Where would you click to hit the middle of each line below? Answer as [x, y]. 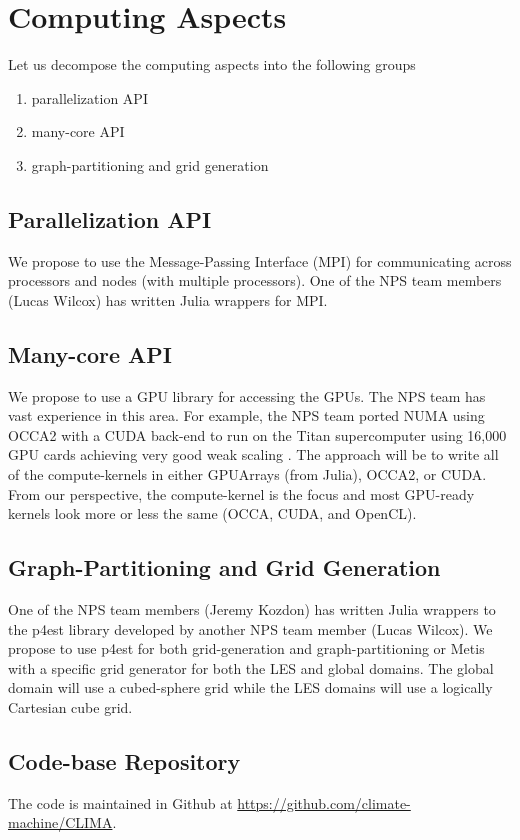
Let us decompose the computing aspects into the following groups [212, 64]
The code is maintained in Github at [120, 802]
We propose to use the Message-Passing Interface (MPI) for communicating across [260, 260]
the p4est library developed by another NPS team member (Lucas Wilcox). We [250, 628]
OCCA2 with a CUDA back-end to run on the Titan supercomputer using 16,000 [257, 434]
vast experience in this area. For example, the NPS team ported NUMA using [246, 415]
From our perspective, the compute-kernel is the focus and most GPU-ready [241, 493]
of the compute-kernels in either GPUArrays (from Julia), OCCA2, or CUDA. [247, 474]
